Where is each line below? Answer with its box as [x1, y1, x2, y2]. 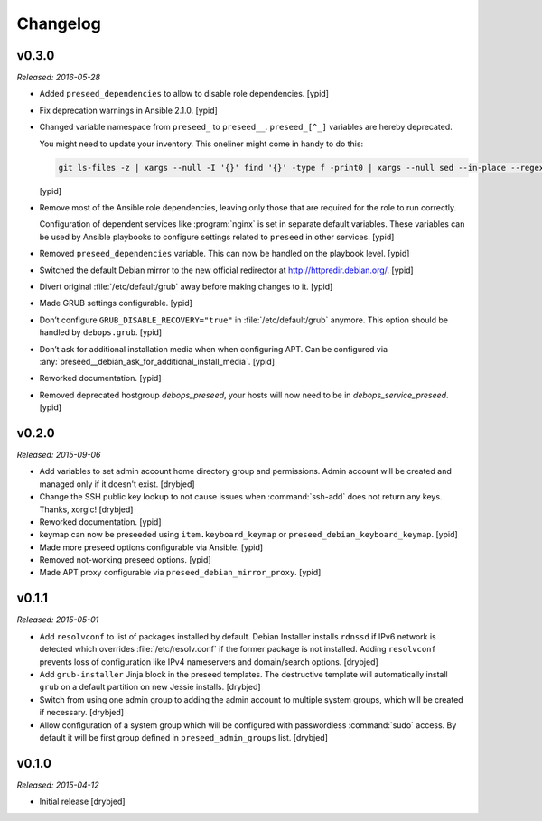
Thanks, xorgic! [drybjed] [39, 504, 134, 515]
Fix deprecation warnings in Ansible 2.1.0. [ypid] [39, 105, 219, 116]
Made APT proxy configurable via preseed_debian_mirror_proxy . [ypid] [39, 567, 322, 578]
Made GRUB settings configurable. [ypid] [39, 298, 193, 309]
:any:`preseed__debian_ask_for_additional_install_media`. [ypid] [39, 356, 276, 367]
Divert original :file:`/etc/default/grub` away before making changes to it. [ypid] [39, 281, 333, 292]
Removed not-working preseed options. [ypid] [39, 555, 211, 565]
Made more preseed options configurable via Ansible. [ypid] [39, 542, 264, 553]
